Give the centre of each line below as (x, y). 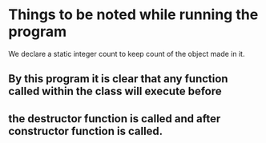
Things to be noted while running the (133, 15)
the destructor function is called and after (115, 119)
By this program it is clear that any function (118, 79)
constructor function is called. (86, 131)
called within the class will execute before (115, 91)
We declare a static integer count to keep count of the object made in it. (127, 54)
